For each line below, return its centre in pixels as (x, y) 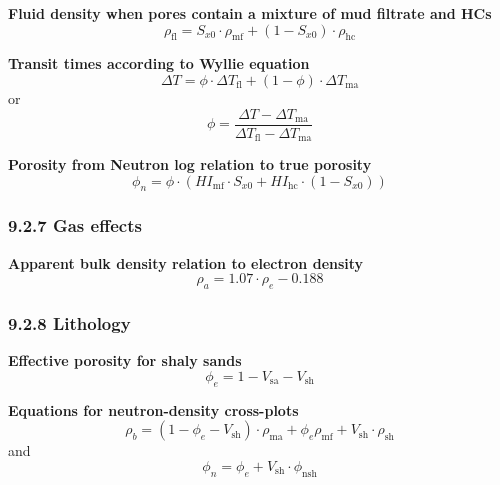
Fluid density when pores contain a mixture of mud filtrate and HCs (250, 13)
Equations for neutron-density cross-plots (153, 409)
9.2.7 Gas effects (75, 225)
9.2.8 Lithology (69, 323)
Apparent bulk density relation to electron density (186, 262)
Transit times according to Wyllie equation (159, 63)
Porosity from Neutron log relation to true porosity (190, 164)
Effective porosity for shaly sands (125, 360)
